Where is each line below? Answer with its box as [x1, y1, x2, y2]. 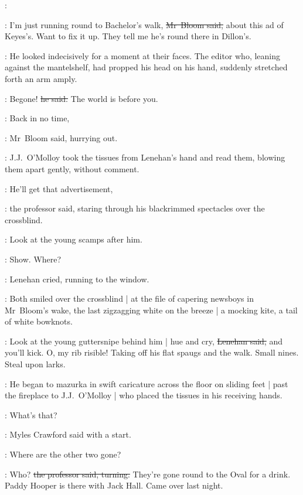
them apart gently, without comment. [5, 162, 139, 175]
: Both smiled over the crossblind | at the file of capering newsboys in [5, 292, 254, 305]
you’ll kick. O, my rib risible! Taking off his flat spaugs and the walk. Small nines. [5, 346, 299, 359]
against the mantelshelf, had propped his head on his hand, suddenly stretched [5, 61, 288, 73]
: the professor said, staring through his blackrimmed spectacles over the [5, 202, 265, 214]
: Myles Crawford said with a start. [5, 428, 131, 441]
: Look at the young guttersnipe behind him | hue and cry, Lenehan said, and [5, 334, 282, 347]
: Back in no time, [5, 112, 70, 124]
